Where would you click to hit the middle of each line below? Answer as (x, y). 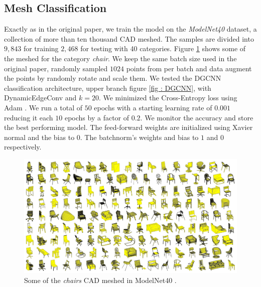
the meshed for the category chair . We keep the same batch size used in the (120, 58)
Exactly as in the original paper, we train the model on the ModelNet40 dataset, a (130, 29)
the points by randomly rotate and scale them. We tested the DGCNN (113, 78)
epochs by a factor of (97, 117)
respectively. (23, 147)
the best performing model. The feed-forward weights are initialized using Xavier (128, 127)
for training (41, 48)
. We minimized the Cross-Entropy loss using (168, 98)
